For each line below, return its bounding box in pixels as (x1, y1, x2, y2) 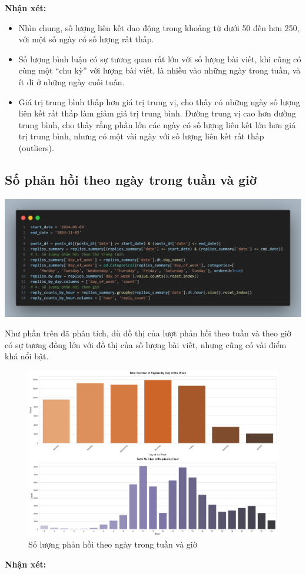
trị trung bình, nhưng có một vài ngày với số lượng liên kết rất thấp (18, 130, 264, 142)
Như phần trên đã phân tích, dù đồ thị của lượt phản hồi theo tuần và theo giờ (5, 327, 291, 339)
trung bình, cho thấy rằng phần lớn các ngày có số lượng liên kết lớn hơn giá (18, 118, 296, 131)
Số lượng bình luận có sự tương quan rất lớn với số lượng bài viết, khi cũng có (18, 52, 301, 65)
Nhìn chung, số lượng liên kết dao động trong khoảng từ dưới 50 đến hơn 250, (18, 21, 300, 34)
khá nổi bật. (5, 350, 49, 362)
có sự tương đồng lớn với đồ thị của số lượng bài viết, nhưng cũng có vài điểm (5, 338, 287, 351)
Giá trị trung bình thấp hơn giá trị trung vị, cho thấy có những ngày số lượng (18, 95, 300, 108)
